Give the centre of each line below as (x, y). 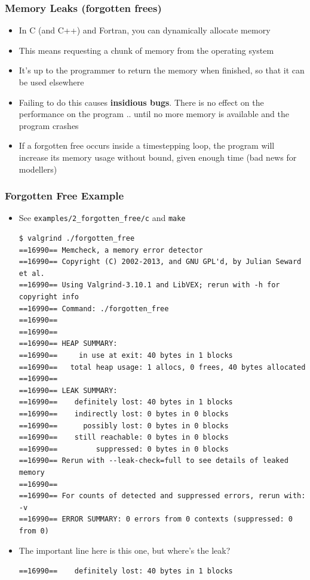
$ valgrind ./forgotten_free (77, 239)
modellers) (38, 169)
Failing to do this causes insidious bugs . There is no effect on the (141, 102)
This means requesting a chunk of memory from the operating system (146, 50)
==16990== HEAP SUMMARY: (68, 344)
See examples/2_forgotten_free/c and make (102, 218)
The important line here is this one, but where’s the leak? (125, 550)
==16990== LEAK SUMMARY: (68, 390)
